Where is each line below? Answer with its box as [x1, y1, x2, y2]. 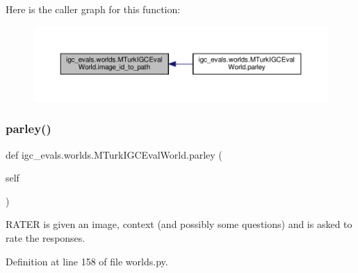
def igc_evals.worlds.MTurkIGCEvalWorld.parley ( [6, 147, 222, 161]
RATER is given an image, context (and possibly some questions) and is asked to [6, 217, 352, 231]
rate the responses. [6, 231, 86, 245]
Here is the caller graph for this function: [6, 2, 181, 16]
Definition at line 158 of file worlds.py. [6, 254, 168, 268]
